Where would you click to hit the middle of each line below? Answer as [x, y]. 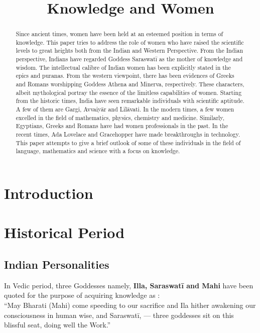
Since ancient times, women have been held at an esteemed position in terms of [119, 34]
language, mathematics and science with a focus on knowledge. [98, 151]
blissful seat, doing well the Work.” [57, 325]
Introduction [49, 193]
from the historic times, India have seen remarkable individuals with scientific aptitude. [130, 101]
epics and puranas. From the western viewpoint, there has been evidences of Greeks [125, 76]
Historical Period [64, 232]
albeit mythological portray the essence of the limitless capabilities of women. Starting [129, 92]
